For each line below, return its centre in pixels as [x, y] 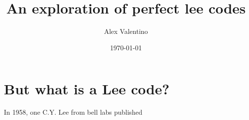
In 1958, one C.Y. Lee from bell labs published [73, 112]
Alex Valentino [126, 31]
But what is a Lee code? [87, 89]
